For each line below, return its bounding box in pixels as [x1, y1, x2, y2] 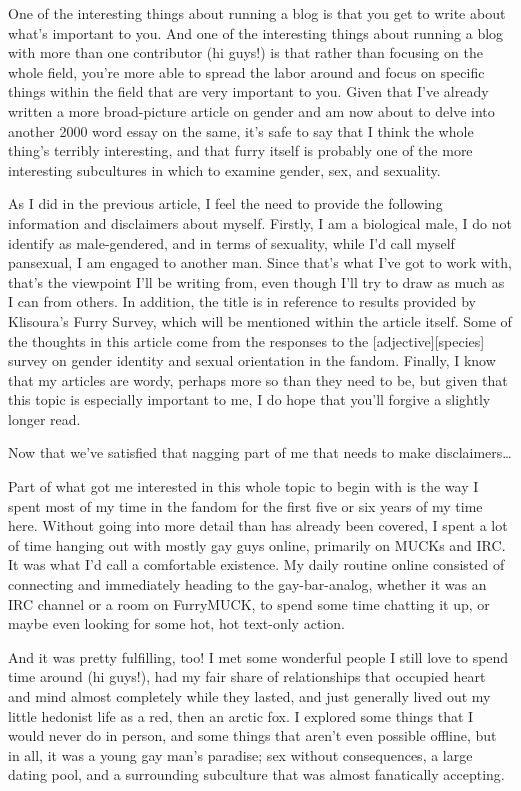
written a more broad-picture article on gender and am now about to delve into [8, 100, 495, 121]
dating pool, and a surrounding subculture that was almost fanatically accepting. [8, 764, 505, 785]
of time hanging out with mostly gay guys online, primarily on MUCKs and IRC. [8, 534, 506, 555]
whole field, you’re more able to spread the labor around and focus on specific [8, 61, 485, 82]
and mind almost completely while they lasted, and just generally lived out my [8, 686, 491, 706]
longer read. [8, 408, 81, 429]
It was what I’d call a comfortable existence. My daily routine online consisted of [8, 554, 505, 575]
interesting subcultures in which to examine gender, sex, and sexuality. [8, 159, 441, 180]
